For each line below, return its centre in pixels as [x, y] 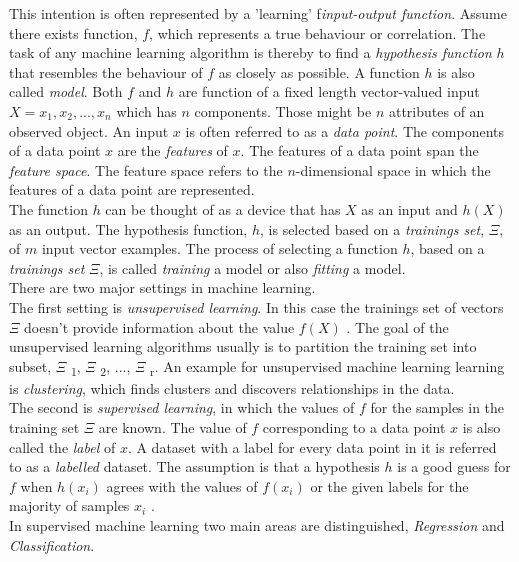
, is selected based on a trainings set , [372, 228]
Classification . [52, 544]
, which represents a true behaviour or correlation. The [317, 32]
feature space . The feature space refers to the [146, 169]
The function [48, 208]
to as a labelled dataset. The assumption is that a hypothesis [194, 466]
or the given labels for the [389, 485]
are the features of [172, 150]
